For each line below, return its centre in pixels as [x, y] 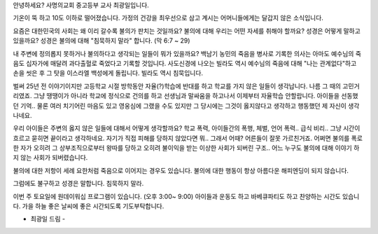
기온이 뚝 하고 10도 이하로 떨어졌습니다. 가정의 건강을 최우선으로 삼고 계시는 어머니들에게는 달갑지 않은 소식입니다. [168, 18]
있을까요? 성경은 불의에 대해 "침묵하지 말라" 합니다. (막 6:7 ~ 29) [101, 41]
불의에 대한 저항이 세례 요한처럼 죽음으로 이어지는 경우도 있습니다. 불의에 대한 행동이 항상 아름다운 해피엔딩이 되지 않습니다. [181, 170]
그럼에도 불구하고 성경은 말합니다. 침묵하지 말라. [78, 184]
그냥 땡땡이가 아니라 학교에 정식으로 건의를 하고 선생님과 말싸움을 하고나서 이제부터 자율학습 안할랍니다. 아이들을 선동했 [196, 96]
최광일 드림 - [48, 219]
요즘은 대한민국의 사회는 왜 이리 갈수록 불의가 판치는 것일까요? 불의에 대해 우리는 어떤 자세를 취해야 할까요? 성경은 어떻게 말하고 [187, 31]
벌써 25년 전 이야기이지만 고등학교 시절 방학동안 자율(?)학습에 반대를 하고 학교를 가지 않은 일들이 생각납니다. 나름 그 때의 [177, 86]
